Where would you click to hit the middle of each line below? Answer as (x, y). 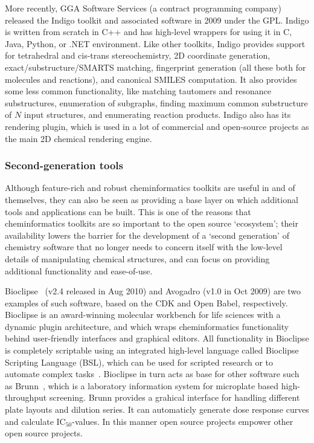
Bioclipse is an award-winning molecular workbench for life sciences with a (143, 315)
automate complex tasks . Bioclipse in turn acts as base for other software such (152, 374)
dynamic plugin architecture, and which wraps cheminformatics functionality (147, 326)
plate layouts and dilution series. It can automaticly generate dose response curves (157, 409)
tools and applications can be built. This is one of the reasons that (128, 211)
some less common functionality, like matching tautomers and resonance (138, 91)
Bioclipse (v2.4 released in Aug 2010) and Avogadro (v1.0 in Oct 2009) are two (153, 291)
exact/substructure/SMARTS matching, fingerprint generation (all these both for (155, 67)
